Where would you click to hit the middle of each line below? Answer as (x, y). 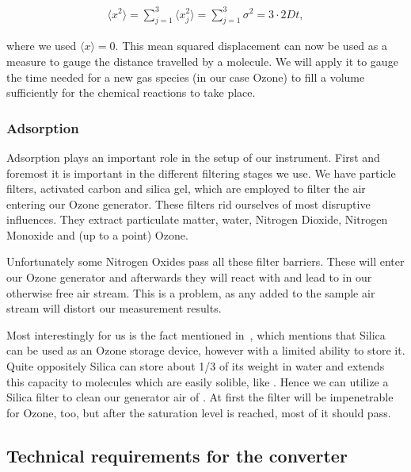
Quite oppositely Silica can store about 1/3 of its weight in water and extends (196, 366)
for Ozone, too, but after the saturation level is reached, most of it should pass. (199, 412)
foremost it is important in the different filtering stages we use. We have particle (201, 173)
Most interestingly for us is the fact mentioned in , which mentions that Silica (196, 334)
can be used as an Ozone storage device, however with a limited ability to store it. (206, 350)
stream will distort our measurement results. (114, 308)
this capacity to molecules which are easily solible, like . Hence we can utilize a (198, 381)
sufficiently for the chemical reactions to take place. (131, 92)
